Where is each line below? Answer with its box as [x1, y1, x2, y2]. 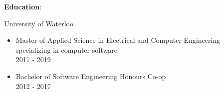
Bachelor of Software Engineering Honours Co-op [15, 71, 166, 81]
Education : [4, 1, 42, 11]
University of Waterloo [4, 18, 74, 28]
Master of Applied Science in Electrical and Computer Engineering [15, 35, 221, 45]
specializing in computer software [15, 44, 118, 55]
